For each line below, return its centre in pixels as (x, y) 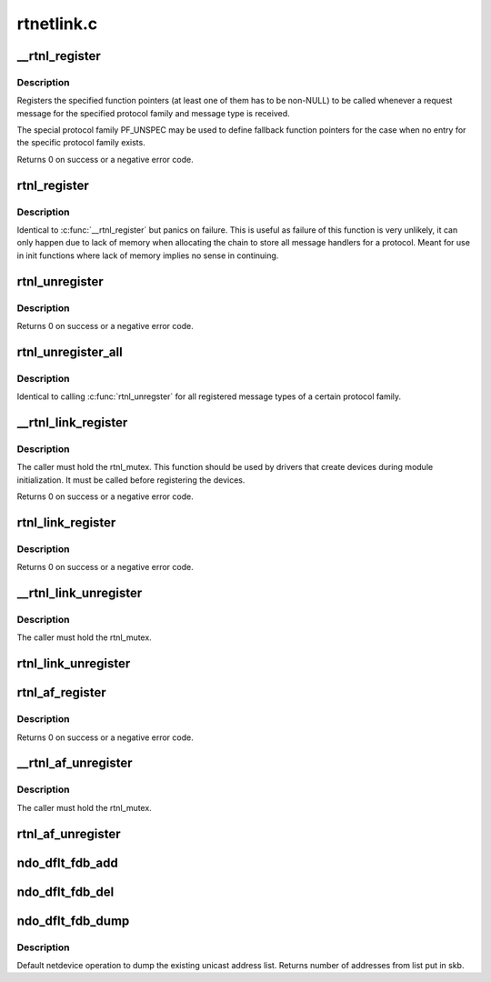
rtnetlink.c (57, 24)
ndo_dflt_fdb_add (67, 862)
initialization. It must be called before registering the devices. (131, 480)
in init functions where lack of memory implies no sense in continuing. (148, 256)
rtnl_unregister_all (70, 351)
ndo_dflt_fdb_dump (73, 921)
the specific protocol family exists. (81, 143)
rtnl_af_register (61, 692)
